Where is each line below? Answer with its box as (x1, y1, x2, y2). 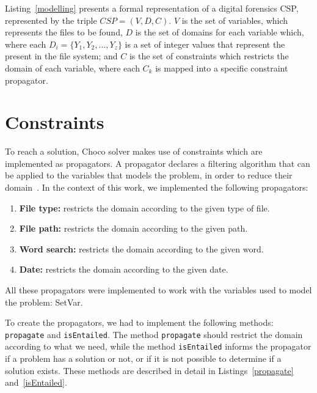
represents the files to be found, (5, 26, 123, 39)
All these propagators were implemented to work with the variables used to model (5, 284, 312, 296)
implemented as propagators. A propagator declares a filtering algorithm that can (5, 156, 310, 169)
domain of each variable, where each (5, 61, 140, 74)
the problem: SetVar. (5, 295, 83, 308)
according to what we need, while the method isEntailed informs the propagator (5, 340, 312, 353)
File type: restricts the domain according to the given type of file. (19, 201, 270, 214)
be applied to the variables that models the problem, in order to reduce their (5, 169, 293, 182)
